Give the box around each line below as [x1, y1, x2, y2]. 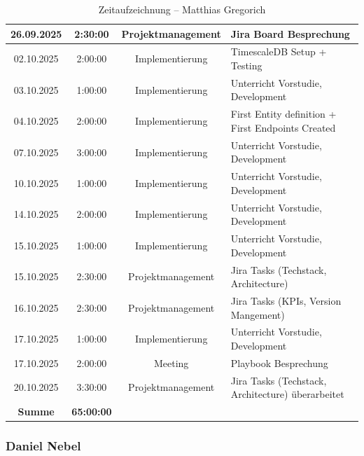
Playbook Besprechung [230, 355, 328, 370]
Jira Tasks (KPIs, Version [230, 293, 342, 308]
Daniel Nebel [6, 437, 81, 455]
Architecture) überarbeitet [230, 387, 344, 401]
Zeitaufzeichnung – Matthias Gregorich [98, 2, 266, 16]
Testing [230, 58, 262, 73]
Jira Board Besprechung [230, 26, 350, 41]
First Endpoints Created [230, 120, 336, 134]
